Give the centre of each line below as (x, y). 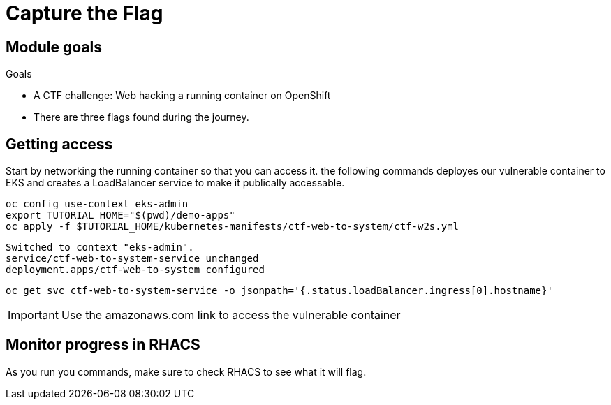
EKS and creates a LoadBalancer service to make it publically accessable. (175, 183)
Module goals (54, 47)
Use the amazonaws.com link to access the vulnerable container (231, 315)
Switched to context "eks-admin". (100, 248)
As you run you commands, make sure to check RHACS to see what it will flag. (186, 371)
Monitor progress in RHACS (103, 345)
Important (33, 315)
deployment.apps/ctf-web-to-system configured (135, 270)
